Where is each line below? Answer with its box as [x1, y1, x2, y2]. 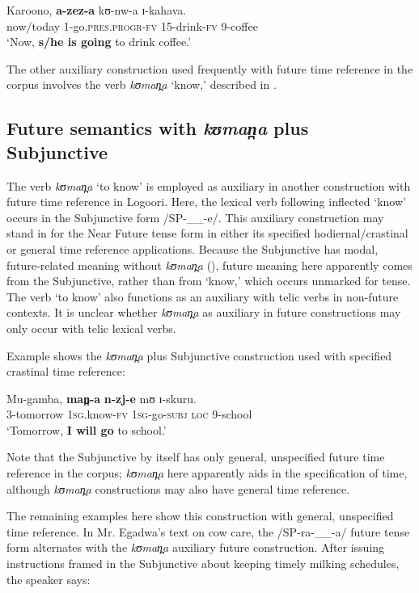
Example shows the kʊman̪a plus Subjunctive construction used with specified [6, 347, 392, 364]
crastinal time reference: [6, 363, 125, 380]
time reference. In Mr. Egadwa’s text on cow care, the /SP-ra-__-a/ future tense [6, 523, 410, 540]
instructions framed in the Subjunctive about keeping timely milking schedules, [6, 555, 400, 572]
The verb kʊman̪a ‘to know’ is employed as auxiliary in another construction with [6, 177, 411, 194]
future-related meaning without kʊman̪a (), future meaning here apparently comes [6, 256, 413, 273]
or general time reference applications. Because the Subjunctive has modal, [6, 240, 379, 257]
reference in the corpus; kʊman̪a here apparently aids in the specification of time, [6, 465, 408, 482]
